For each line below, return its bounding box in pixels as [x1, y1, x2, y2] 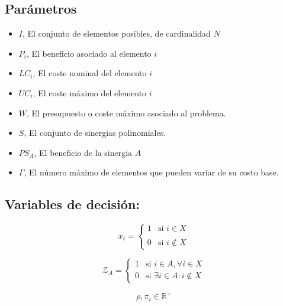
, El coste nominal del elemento [33, 67, 147, 79]
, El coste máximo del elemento [33, 86, 147, 99]
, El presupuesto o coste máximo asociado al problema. [27, 106, 226, 119]
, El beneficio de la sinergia [34, 146, 133, 158]
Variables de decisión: [5, 195, 140, 213]
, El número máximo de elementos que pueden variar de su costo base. [24, 166, 279, 178]
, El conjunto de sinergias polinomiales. [24, 126, 166, 139]
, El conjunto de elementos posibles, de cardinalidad [22, 27, 211, 40]
